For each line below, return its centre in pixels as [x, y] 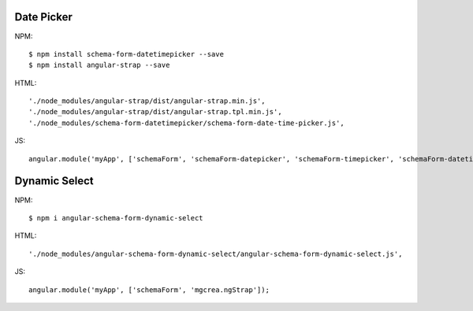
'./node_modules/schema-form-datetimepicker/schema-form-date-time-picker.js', [186, 123]
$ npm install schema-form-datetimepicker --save [127, 54]
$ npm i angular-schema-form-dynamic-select [116, 218]
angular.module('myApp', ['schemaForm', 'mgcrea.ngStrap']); [149, 290]
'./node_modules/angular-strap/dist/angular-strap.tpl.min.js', [156, 112]
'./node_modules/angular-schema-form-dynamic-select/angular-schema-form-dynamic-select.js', [216, 254]
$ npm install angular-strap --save [99, 65]
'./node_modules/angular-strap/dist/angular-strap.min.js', [147, 101]
